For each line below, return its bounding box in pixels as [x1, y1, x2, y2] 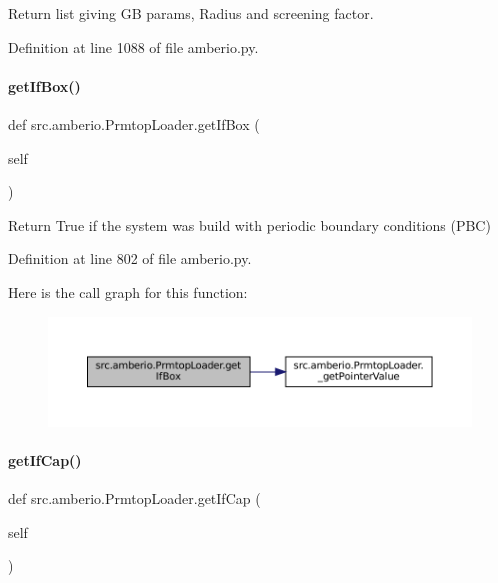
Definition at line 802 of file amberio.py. [8, 248, 252, 269]
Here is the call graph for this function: [8, 281, 248, 302]
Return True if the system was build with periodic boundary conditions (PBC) [8, 214, 491, 235]
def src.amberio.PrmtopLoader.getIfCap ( [8, 488, 261, 509]
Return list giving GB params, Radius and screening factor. [8, 3, 374, 23]
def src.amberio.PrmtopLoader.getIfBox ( [8, 113, 260, 134]
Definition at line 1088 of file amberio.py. [8, 36, 259, 57]
